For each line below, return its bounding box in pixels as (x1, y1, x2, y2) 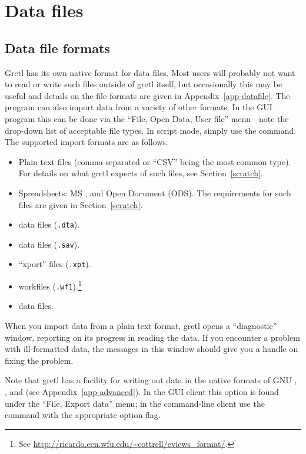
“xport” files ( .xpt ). (18, 258, 91, 270)
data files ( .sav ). (18, 238, 80, 250)
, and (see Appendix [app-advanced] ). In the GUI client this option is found (5, 385, 279, 397)
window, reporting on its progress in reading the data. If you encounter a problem (5, 331, 300, 343)
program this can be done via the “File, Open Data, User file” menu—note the (5, 112, 289, 124)
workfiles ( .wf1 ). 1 (18, 278, 82, 292)
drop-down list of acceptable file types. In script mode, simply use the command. (5, 124, 297, 136)
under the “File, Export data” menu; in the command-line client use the (5, 397, 265, 409)
